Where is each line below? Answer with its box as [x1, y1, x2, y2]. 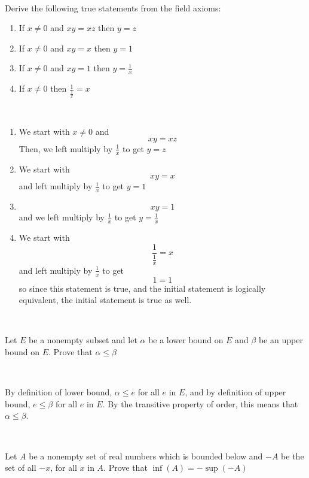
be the [281, 449, 304, 462]
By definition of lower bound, [5, 386, 112, 398]
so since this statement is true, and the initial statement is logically [19, 282, 266, 294]
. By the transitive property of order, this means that [102, 397, 298, 410]
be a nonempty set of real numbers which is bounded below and [29, 449, 263, 462]
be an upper [258, 334, 303, 346]
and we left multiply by [19, 211, 105, 223]
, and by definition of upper [185, 386, 286, 398]
